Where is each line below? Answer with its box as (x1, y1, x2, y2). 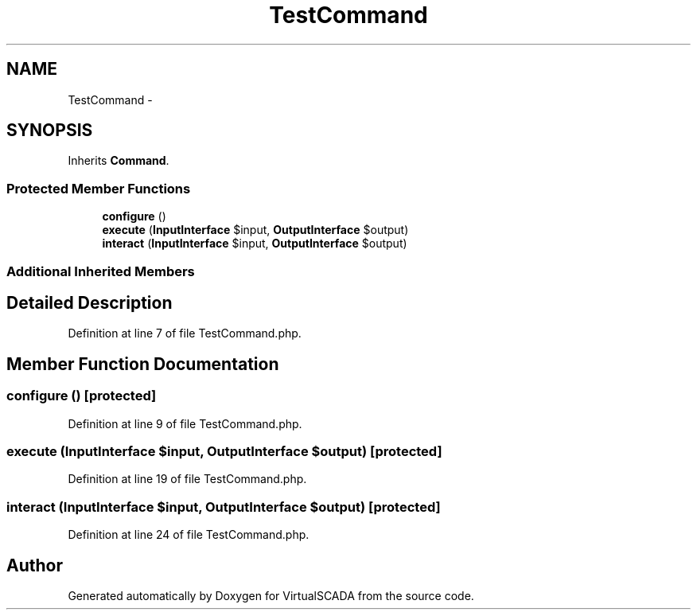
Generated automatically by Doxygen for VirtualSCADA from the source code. (68, 588, 474, 602)
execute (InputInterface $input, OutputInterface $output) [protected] (6, 443, 442, 459)
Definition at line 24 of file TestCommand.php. (68, 528, 310, 542)
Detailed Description (6, 292, 173, 313)
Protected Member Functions (6, 180, 191, 197)
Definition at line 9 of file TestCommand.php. (68, 416, 302, 431)
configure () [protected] (6, 388, 157, 404)
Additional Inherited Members (6, 263, 195, 279)
